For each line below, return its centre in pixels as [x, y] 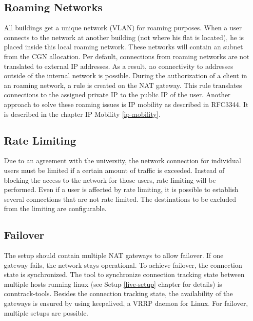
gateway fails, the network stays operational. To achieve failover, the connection [123, 265]
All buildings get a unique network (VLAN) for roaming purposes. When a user [123, 28]
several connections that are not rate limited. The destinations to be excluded [120, 199]
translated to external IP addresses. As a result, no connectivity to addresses [119, 66]
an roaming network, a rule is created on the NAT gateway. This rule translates [123, 85]
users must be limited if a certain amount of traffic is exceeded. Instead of [114, 170]
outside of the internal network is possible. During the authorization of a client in [126, 75]
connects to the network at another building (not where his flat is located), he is [124, 37]
